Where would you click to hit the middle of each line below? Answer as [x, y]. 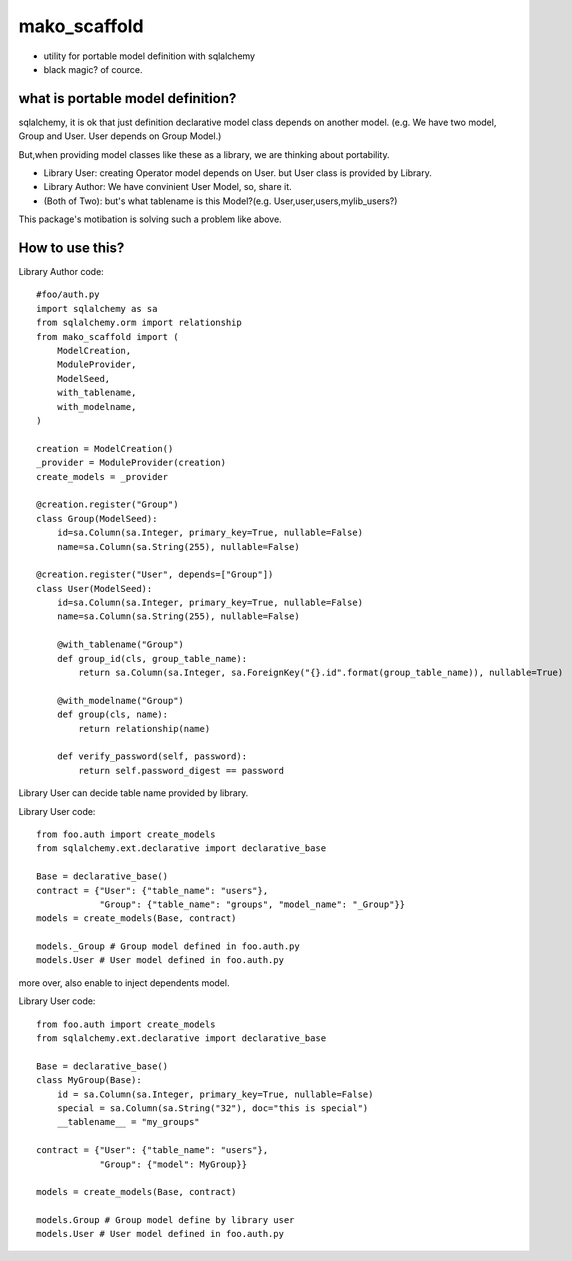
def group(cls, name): [112, 714]
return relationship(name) [144, 728]
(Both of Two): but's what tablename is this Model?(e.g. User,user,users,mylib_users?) [220, 201]
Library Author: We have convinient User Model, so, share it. [167, 187]
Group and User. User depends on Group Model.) [120, 136]
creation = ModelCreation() [105, 448]
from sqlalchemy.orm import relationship [139, 323]
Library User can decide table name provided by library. [133, 793]
